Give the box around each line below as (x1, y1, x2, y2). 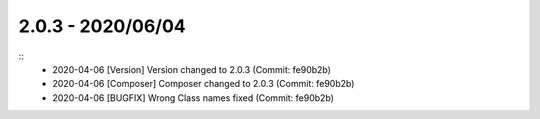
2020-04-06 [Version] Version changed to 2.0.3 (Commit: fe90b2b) (52, 63, 332, 75)
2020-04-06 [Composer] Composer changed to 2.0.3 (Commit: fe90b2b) (52, 78, 355, 90)
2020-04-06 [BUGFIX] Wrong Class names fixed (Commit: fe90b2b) (52, 91, 335, 104)
